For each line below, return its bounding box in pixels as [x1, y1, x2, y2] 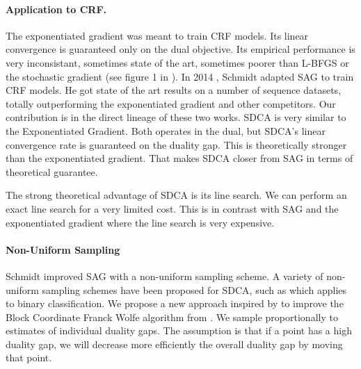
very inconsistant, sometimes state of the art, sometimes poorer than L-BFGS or [6, 55, 349, 69]
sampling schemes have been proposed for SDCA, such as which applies [42, 282, 347, 297]
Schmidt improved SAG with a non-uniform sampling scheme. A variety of [6, 268, 323, 283]
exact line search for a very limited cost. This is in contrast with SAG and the [6, 201, 339, 215]
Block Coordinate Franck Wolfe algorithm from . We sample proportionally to [6, 309, 338, 324]
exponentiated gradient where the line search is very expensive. [6, 215, 275, 229]
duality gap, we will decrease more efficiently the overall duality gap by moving [6, 336, 343, 351]
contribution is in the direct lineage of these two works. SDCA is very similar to [6, 110, 346, 124]
